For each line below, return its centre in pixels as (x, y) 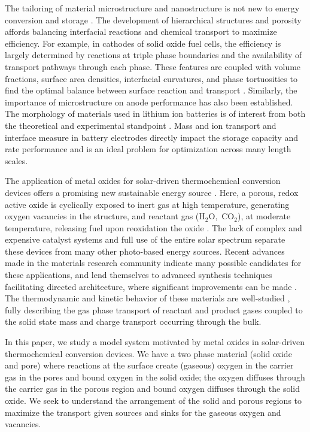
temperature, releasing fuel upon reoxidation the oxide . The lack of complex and (154, 227)
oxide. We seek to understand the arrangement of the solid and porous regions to (154, 400)
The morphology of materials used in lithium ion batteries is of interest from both (155, 114)
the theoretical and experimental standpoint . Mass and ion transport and (141, 125)
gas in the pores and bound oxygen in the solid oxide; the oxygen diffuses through (155, 377)
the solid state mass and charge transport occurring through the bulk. (133, 321)
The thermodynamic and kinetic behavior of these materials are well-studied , (148, 298)
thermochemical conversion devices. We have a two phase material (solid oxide (148, 353)
